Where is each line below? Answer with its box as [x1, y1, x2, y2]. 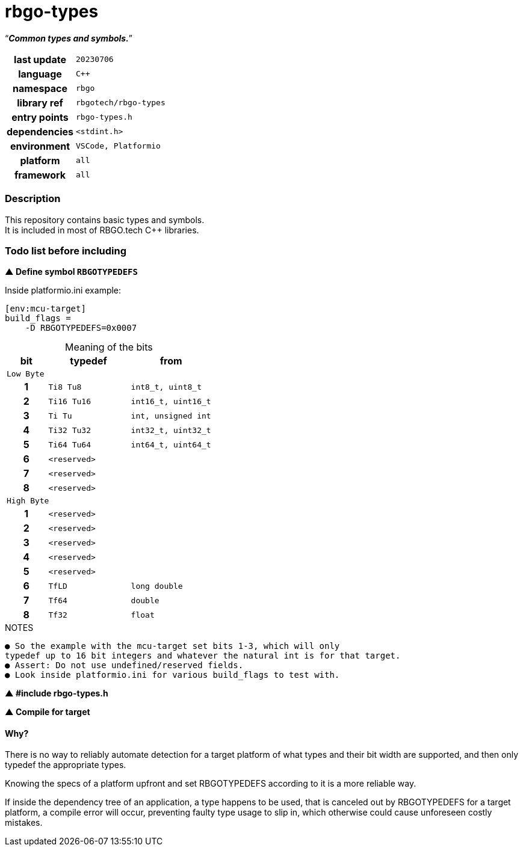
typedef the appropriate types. [5, 760, 126, 770]
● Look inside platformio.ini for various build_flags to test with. [5, 670, 340, 680]
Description [5, 192, 61, 205]
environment [10, 140, 70, 152]
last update [14, 53, 66, 66]
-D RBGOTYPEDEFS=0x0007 [25, 323, 137, 333]
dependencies [7, 125, 74, 138]
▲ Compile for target [5, 707, 90, 717]
